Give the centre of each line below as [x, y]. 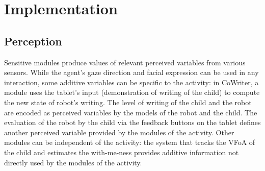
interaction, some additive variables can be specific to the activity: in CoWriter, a [131, 82]
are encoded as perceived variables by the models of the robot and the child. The [131, 112]
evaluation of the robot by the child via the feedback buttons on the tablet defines [132, 122]
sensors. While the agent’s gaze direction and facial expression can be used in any [131, 72]
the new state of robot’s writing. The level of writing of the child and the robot [128, 102]
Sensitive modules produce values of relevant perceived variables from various [125, 62]
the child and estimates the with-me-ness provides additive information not [122, 152]
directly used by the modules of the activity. [73, 162]
